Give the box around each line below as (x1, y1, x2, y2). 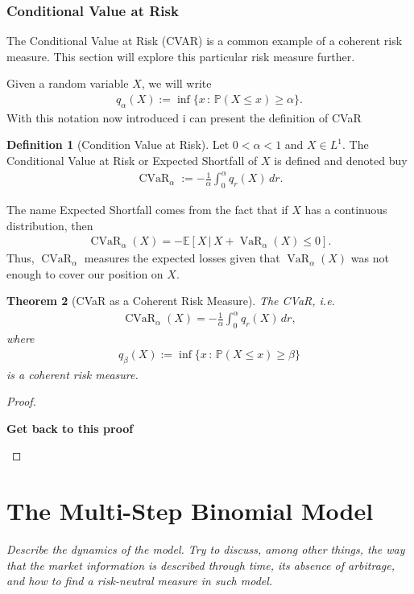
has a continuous (304, 200, 387, 217)
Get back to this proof (6, 419, 134, 436)
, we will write (141, 75, 212, 92)
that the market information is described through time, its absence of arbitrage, (6, 556, 395, 573)
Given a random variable (6, 75, 129, 92)
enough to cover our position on (6, 265, 164, 282)
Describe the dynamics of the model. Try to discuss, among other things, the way (6, 541, 405, 558)
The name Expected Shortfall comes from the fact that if (6, 200, 288, 217)
